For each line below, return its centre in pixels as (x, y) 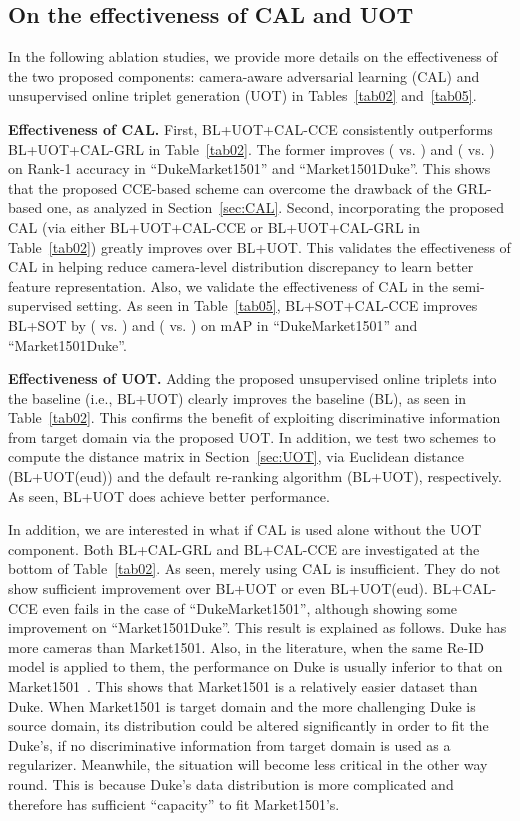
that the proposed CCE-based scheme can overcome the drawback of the (230, 187)
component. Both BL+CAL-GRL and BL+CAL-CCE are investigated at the (244, 548)
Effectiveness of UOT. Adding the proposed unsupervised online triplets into (252, 378)
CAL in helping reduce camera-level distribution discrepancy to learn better (241, 266)
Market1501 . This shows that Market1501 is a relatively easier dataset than (243, 686)
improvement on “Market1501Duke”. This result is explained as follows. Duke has (257, 627)
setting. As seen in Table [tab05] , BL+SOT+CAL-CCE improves (277, 305)
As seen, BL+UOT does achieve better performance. (169, 495)
